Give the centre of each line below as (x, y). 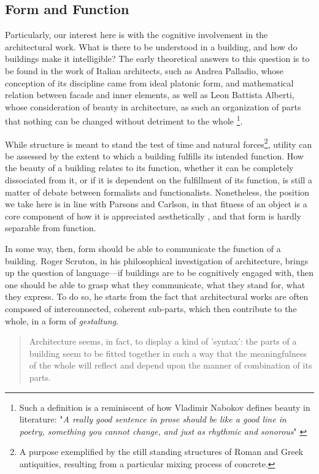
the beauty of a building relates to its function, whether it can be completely (149, 168)
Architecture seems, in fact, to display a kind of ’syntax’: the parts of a (163, 341)
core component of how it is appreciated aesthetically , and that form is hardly (153, 216)
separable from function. (51, 228)
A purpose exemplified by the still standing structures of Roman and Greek (161, 452)
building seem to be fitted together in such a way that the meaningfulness (168, 353)
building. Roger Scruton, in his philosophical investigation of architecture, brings (157, 260)
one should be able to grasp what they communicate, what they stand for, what (155, 284)
